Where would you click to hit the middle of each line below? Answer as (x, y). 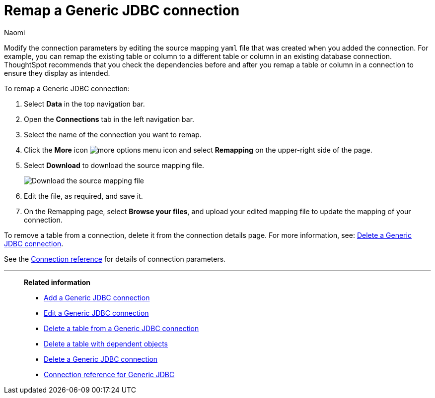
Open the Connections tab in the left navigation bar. (109, 119)
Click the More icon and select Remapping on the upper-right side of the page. (198, 150)
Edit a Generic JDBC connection (96, 313)
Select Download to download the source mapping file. (114, 165)
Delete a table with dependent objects (106, 343)
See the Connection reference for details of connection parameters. (115, 259)
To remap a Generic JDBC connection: (67, 88)
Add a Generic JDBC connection (97, 297)
